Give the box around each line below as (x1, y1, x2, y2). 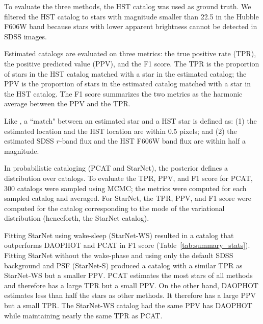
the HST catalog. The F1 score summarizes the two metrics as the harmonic (4, 88, 243, 99)
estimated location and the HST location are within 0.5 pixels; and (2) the (4, 125, 237, 136)
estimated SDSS (4, 135, 54, 146)
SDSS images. (4, 31, 47, 41)
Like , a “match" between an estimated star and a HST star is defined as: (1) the (4, 115, 257, 126)
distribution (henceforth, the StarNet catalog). (4, 213, 149, 223)
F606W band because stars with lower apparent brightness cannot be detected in (4, 21, 257, 32)
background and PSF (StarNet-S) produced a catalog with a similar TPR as (4, 260, 243, 270)
